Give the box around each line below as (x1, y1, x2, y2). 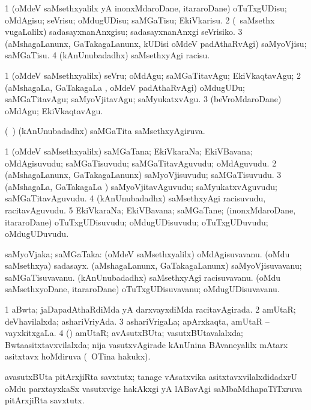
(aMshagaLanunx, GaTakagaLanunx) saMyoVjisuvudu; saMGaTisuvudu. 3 (5, 168, 282, 181)
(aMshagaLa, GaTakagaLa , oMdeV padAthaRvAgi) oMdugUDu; (5, 81, 246, 93)
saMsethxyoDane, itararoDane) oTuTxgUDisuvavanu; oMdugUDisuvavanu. (5, 283, 280, 295)
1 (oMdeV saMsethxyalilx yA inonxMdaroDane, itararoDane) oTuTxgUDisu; (5, 2, 287, 14)
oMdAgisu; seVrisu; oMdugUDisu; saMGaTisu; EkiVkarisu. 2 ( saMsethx (5, 13, 275, 26)
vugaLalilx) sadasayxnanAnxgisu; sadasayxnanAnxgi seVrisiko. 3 (5, 25, 243, 38)
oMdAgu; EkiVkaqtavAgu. (5, 104, 103, 117)
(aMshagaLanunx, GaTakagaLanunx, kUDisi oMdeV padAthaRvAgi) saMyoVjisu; (5, 37, 307, 49)
